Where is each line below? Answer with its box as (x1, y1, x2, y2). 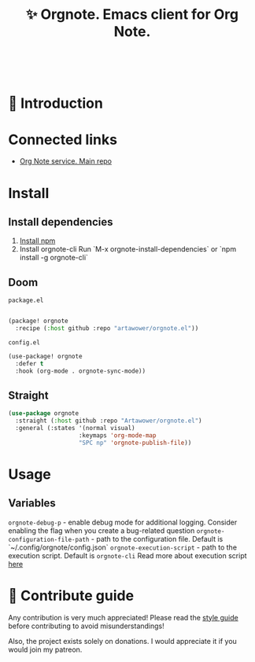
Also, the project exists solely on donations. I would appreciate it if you (8, 636, 238, 645)
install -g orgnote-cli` (19, 253, 89, 263)
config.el (8, 338, 41, 347)
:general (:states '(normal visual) (15, 425, 135, 432)
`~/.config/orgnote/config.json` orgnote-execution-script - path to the (8, 542, 238, 552)
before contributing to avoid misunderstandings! (8, 621, 165, 631)
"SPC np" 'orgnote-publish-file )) (78, 439, 192, 447)
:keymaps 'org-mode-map (78, 431, 157, 439)
